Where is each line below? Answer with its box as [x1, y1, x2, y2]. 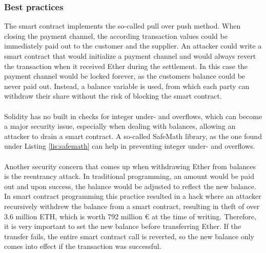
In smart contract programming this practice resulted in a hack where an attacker [4, 191, 261, 201]
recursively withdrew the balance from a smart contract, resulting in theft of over [4, 200, 260, 211]
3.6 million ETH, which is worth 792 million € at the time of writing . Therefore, [4, 211, 256, 221]
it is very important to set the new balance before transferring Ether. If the [4, 221, 241, 232]
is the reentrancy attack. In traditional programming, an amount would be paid [4, 171, 254, 181]
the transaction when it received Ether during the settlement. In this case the [4, 60, 248, 71]
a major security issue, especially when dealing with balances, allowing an [4, 121, 236, 131]
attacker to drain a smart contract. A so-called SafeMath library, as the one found [4, 130, 262, 141]
